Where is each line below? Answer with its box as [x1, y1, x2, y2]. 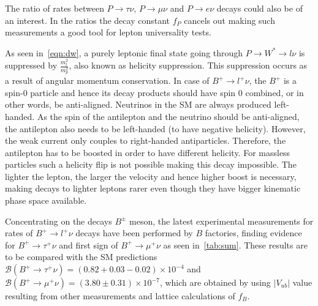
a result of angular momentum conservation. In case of [5, 74, 210, 87]
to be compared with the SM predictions [5, 250, 157, 263]
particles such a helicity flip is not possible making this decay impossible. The [5, 158, 297, 171]
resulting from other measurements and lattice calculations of [5, 289, 235, 302]
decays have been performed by [75, 226, 193, 239]
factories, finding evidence [205, 226, 302, 239]
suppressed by [5, 59, 58, 72]
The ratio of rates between [5, 2, 104, 14]
